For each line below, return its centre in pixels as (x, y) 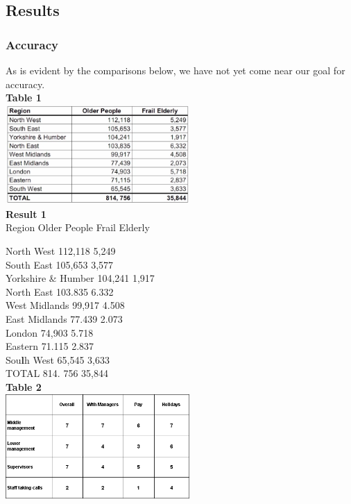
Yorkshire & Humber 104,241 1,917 (80, 278)
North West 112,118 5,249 (61, 250)
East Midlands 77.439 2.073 (64, 318)
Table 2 (24, 386)
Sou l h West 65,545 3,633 (58, 359)
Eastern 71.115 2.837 (50, 346)
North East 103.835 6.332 (60, 291)
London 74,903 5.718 (50, 332)
